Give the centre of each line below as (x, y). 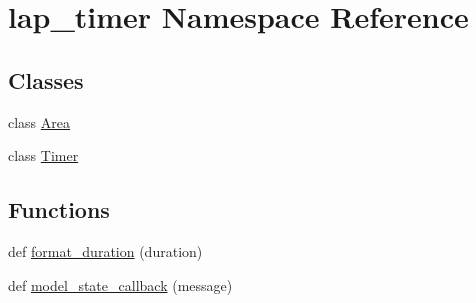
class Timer (43, 155)
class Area (39, 121)
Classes (46, 79)
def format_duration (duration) (105, 250)
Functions (59, 209)
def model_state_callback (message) (120, 284)
